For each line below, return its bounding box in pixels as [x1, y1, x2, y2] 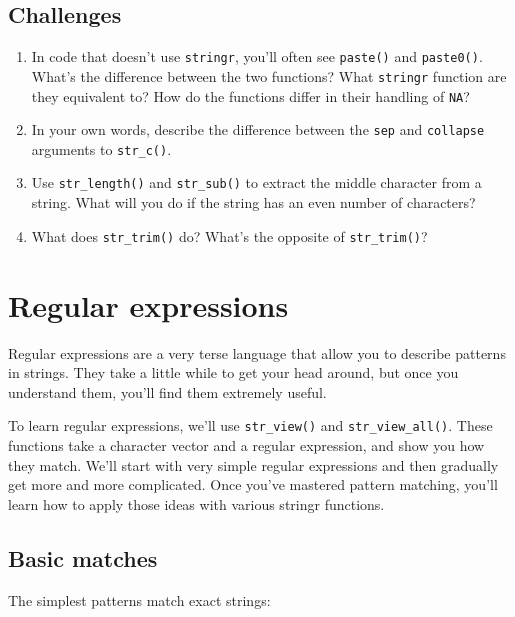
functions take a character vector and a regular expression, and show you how [8, 434, 485, 455]
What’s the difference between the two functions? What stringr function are [31, 65, 507, 86]
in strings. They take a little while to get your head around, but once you [8, 362, 459, 383]
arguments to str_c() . [31, 138, 172, 159]
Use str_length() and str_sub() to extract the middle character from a [31, 172, 482, 193]
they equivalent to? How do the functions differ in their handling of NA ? [31, 85, 470, 106]
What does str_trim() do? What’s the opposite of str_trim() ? [31, 225, 428, 246]
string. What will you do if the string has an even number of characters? [31, 192, 476, 213]
